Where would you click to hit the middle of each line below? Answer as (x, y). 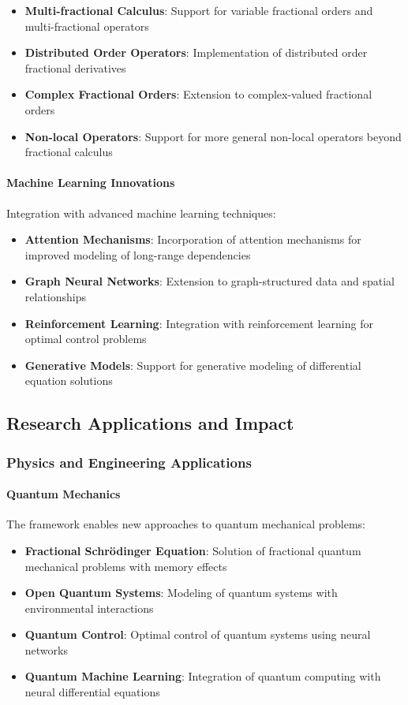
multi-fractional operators (87, 26)
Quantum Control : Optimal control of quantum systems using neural (198, 634)
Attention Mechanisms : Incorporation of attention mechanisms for (193, 239)
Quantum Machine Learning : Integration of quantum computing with (203, 676)
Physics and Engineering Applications (129, 462)
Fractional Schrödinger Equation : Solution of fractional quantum (193, 550)
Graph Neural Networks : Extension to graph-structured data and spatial (210, 281)
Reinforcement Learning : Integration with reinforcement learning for (199, 323)
